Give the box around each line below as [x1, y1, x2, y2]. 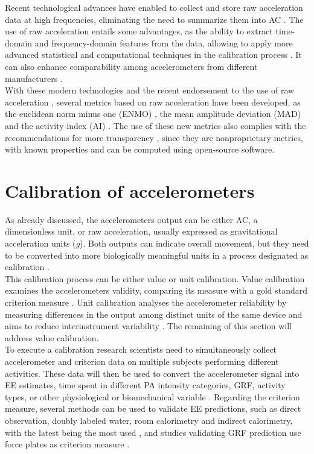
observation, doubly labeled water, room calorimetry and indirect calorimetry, [5, 414, 293, 426]
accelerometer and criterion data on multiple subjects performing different [5, 355, 279, 367]
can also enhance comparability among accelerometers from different [5, 60, 258, 72]
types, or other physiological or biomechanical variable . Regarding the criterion [5, 390, 300, 403]
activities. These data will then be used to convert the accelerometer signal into [5, 367, 300, 379]
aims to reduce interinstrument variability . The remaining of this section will [5, 320, 292, 332]
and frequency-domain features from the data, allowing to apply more [34, 36, 293, 49]
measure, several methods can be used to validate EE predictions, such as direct [5, 402, 301, 415]
